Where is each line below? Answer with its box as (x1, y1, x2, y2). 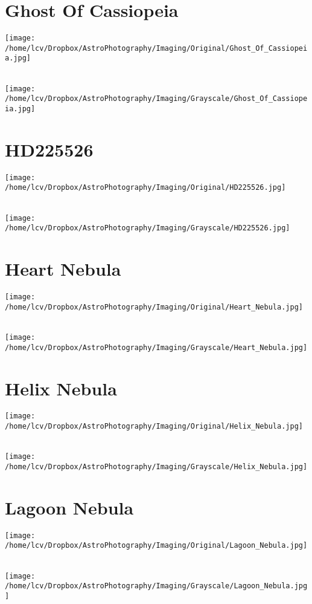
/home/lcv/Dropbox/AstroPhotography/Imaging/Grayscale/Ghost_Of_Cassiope (5, 94, 308, 103)
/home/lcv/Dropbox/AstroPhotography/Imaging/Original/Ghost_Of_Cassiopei (5, 44, 308, 53)
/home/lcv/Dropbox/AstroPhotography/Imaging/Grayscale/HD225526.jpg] (5, 224, 290, 233)
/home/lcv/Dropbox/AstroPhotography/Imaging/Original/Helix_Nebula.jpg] (5, 422, 303, 431)
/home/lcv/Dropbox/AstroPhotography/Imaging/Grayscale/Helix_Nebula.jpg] (5, 463, 308, 472)
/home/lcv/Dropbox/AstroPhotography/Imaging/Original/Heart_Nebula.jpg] (5, 302, 303, 311)
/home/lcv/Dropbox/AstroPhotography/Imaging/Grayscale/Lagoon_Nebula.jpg (5, 582, 308, 591)
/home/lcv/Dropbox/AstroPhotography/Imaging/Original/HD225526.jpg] (5, 183, 286, 192)
